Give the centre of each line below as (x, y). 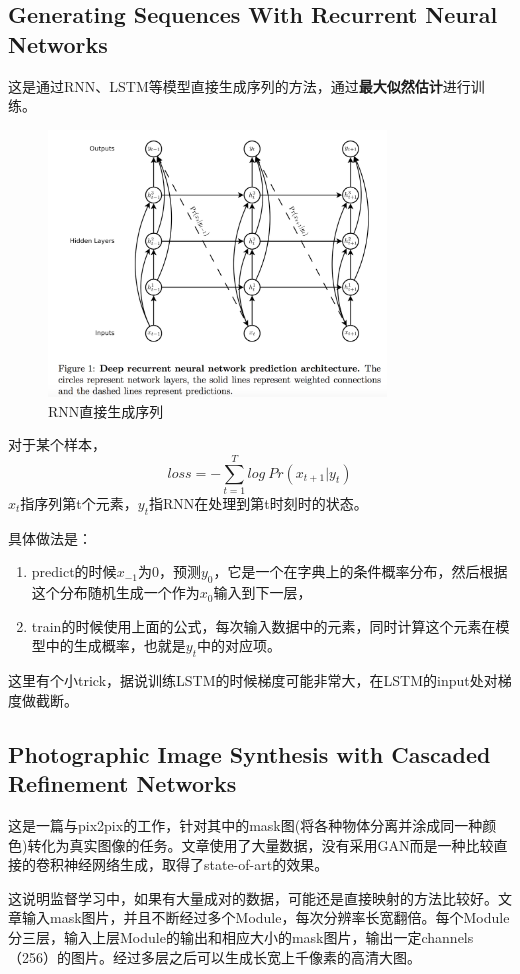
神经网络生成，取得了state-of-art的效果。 (196, 864)
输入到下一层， (262, 592)
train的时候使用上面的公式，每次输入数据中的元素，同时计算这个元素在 (263, 625)
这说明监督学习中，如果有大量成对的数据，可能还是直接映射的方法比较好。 (253, 897)
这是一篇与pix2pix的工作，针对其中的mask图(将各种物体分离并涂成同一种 (245, 824)
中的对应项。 (239, 645)
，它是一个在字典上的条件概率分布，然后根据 (360, 571)
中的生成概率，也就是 (115, 645)
